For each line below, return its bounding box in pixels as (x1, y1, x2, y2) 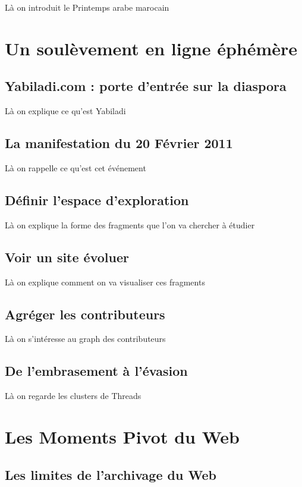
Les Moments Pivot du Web (5, 424, 240, 448)
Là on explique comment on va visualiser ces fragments (5, 275, 205, 288)
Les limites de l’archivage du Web (5, 465, 216, 483)
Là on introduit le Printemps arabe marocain (5, 1, 169, 13)
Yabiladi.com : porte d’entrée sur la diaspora (5, 77, 287, 95)
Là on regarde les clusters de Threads (5, 389, 141, 402)
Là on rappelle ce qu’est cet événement (5, 161, 146, 174)
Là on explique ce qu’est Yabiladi (5, 105, 126, 117)
